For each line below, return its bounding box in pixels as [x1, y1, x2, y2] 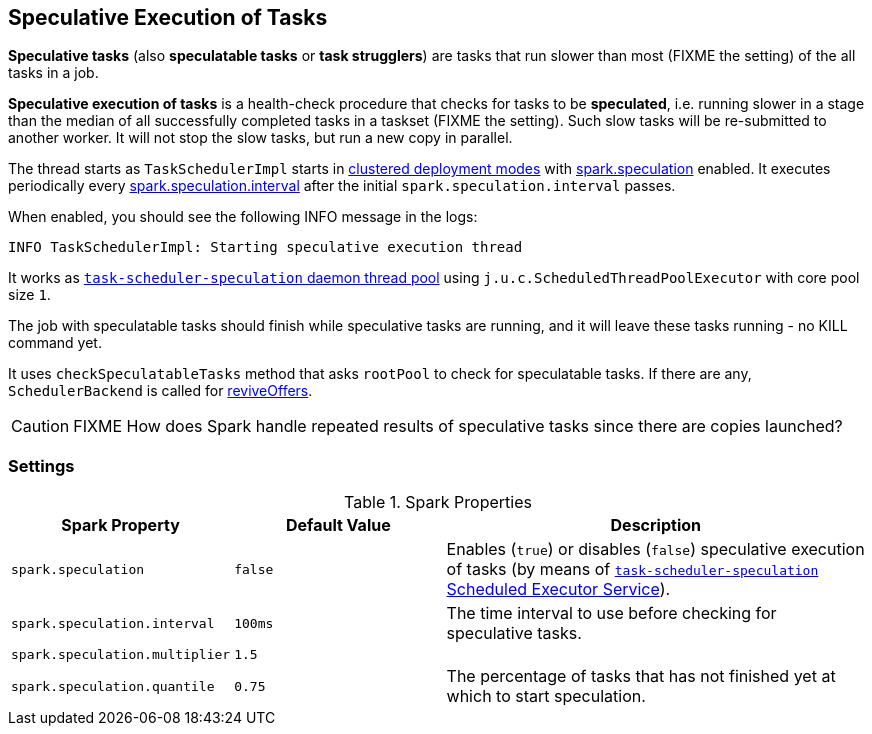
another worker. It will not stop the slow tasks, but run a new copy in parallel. [8, 129, 513, 147]
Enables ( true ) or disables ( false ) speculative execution [446, 539, 865, 560]
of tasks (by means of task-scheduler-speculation [446, 559, 819, 580]
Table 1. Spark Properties [344, 492, 532, 513]
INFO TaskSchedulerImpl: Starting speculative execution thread [8, 239, 523, 256]
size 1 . [8, 286, 51, 304]
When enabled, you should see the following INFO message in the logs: [8, 208, 478, 226]
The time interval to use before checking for [446, 603, 777, 624]
